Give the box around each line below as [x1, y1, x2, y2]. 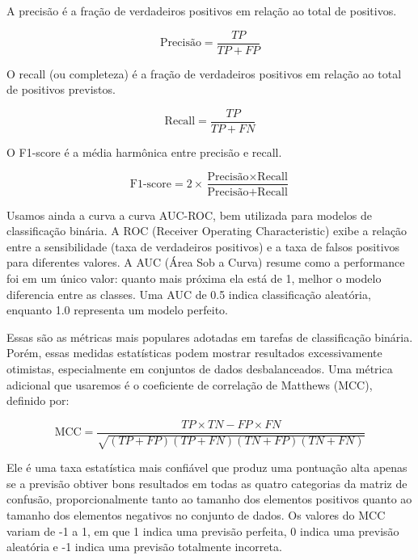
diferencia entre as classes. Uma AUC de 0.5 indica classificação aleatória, [6, 285, 371, 302]
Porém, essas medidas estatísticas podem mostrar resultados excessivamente [6, 344, 382, 361]
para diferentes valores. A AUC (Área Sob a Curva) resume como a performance [6, 254, 405, 271]
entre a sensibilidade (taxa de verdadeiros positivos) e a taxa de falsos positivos [6, 238, 400, 255]
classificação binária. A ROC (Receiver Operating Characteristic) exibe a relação [6, 222, 407, 239]
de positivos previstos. [6, 81, 116, 98]
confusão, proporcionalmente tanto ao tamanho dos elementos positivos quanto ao [6, 491, 412, 507]
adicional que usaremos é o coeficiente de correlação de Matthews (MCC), [6, 376, 373, 393]
